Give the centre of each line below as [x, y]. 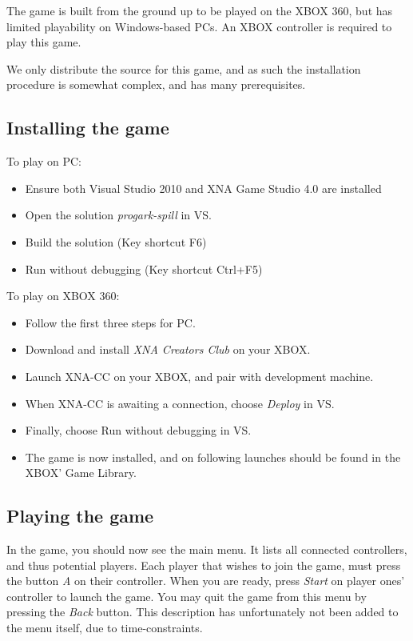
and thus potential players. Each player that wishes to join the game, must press [204, 565]
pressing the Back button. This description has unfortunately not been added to [203, 612]
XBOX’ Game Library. [81, 473]
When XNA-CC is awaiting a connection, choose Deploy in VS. [180, 403]
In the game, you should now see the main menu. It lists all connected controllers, [207, 549]
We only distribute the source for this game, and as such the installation [184, 68]
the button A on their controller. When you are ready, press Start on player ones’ [206, 581]
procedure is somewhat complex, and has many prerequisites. [156, 84]
